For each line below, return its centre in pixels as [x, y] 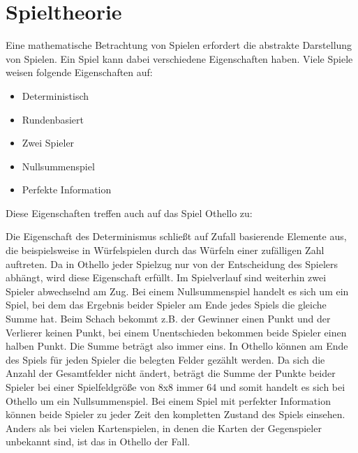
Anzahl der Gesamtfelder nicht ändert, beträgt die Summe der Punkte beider [171, 373]
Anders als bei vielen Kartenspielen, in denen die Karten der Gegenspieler [164, 428]
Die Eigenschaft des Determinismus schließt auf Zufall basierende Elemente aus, [176, 236]
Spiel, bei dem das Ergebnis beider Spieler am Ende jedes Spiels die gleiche [166, 305]
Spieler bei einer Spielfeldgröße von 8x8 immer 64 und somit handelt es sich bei [176, 387]
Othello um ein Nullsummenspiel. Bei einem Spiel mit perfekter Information [168, 400]
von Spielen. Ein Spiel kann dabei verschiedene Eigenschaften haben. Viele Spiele [179, 58]
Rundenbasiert [53, 119]
